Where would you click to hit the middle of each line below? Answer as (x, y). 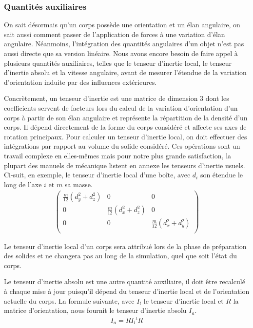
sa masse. (78, 184)
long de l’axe (23, 184)
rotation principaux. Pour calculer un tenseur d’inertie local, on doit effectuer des (126, 136)
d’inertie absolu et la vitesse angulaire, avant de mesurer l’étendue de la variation (125, 72)
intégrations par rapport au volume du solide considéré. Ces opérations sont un (122, 146)
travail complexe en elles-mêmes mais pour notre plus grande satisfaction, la (118, 155)
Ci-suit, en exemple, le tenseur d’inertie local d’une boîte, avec (97, 175)
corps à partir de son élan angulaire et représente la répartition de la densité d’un (126, 117)
